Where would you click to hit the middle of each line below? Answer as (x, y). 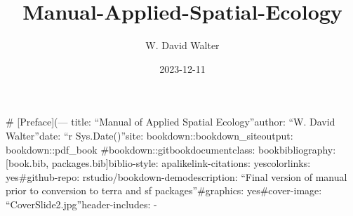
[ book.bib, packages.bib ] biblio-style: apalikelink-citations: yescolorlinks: (158, 163)
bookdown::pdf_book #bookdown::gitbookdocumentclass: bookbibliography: (171, 149)
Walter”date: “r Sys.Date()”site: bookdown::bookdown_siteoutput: (149, 135)
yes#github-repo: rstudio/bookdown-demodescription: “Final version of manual (176, 176)
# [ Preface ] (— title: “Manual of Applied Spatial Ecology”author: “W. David (171, 122)
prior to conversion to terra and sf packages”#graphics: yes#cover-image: (164, 190)
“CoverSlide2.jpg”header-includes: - (81, 204)
